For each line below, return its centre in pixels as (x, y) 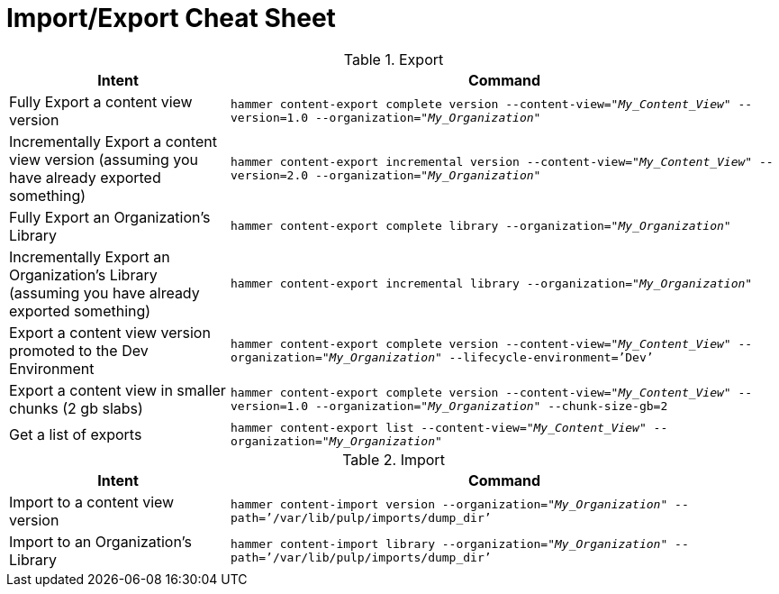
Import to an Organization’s (100, 541)
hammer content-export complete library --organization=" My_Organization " (480, 226)
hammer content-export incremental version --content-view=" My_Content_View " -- (502, 161)
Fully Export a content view (101, 101)
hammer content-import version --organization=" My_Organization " (449, 504)
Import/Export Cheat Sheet (171, 18)
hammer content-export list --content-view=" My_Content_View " (438, 427)
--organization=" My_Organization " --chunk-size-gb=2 (491, 406)
